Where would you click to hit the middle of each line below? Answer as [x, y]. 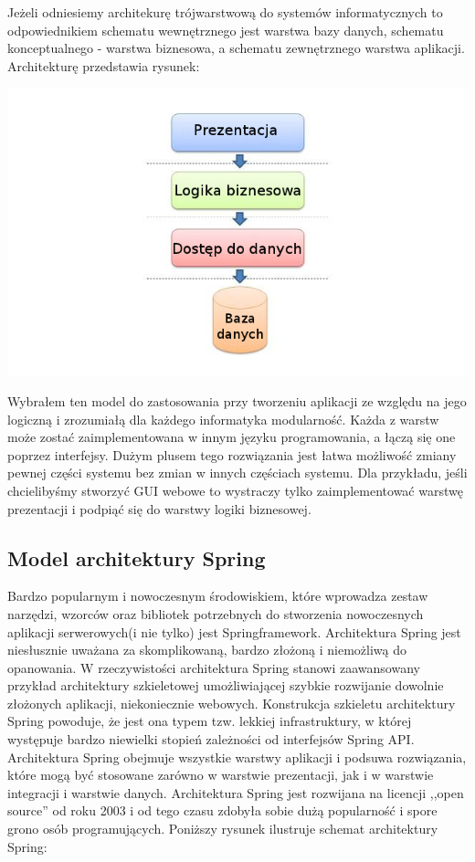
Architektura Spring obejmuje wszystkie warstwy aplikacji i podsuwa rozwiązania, [237, 757]
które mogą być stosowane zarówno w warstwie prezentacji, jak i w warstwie [221, 775]
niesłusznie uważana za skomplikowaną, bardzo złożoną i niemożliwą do [207, 650]
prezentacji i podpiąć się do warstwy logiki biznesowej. [159, 508]
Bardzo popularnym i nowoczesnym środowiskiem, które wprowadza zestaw [218, 596]
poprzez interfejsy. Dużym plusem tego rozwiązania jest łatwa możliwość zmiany [232, 454]
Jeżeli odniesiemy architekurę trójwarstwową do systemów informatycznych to [225, 12]
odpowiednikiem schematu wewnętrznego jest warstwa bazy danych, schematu [226, 30]
